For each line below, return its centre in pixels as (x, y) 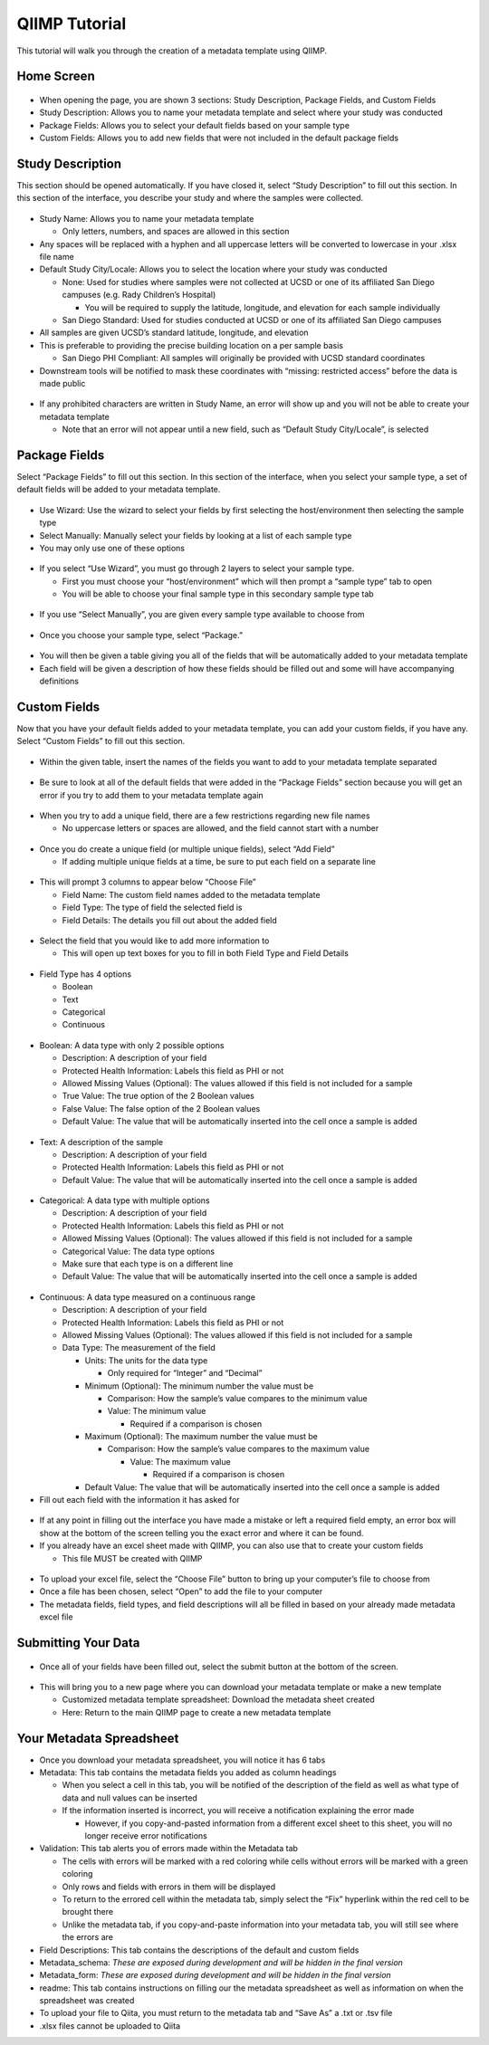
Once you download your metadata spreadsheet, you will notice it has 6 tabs (182, 1760)
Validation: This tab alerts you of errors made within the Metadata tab (169, 1849)
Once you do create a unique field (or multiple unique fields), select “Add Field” (187, 849)
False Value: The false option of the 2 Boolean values (161, 1108)
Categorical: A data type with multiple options (125, 1200)
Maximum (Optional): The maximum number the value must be (201, 1437)
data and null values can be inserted (130, 1798)
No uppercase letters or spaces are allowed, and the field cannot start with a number (221, 828)
